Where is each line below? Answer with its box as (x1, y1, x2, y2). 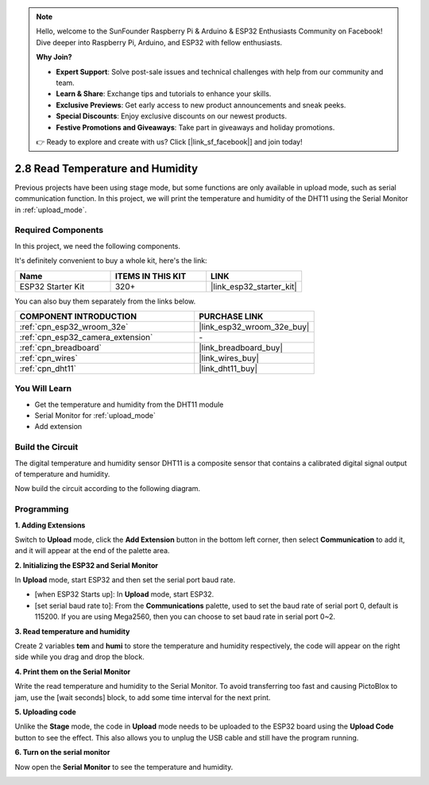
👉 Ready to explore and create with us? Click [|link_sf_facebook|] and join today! (36, 137, 303, 146)
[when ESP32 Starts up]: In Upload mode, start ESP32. (34, 590, 214, 599)
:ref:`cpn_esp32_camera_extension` (19, 331, 153, 342)
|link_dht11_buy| (199, 362, 258, 373)
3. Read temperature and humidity (14, 626, 130, 636)
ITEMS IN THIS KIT (114, 270, 187, 281)
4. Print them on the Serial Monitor (14, 667, 131, 676)
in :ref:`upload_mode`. (14, 205, 87, 215)
